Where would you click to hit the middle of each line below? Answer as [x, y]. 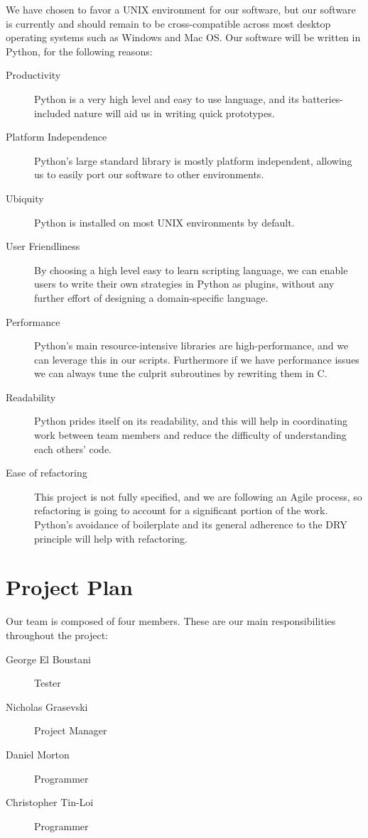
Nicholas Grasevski [47, 706]
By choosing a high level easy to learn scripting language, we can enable [191, 270]
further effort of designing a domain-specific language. [151, 297]
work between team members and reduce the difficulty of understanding [190, 435]
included [53, 113]
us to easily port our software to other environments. [149, 174]
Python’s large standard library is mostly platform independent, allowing [193, 160]
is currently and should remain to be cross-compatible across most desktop [168, 23]
